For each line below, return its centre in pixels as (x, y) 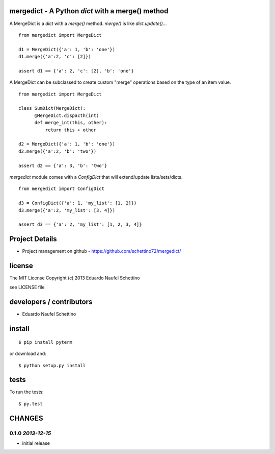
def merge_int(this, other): (71, 123)
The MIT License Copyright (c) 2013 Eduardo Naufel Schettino (75, 278)
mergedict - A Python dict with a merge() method (89, 11)
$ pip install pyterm (45, 342)
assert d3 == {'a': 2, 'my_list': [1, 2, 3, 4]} (80, 224)
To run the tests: (26, 392)
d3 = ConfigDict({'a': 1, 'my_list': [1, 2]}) (78, 203)
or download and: (28, 354)
